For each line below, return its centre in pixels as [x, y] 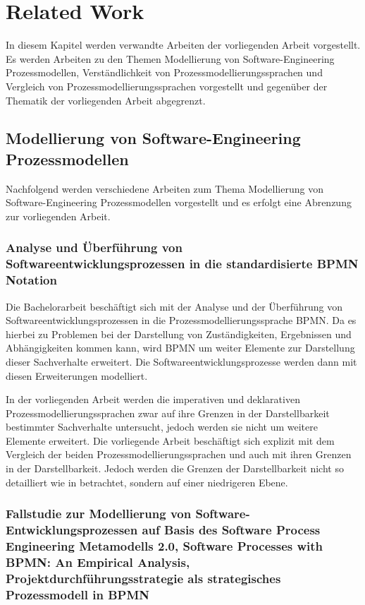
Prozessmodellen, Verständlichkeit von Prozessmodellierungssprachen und [164, 72]
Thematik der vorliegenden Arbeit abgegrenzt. [106, 100]
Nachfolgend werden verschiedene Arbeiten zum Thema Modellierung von [165, 188]
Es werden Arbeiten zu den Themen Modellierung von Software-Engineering [170, 58]
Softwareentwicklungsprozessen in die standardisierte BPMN [182, 264]
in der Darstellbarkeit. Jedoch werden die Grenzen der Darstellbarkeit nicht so [175, 468]
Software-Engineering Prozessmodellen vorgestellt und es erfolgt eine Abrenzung [179, 202]
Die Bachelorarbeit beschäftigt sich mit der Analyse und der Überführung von [174, 306]
